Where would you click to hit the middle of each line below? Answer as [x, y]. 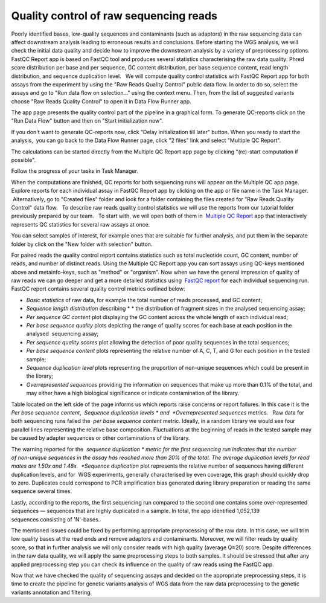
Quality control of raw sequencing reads [114, 16]
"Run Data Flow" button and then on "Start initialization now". [87, 121]
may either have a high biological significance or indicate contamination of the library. [133, 393]
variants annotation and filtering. [52, 592]
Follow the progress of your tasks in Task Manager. [75, 171]
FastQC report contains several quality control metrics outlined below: [98, 289]
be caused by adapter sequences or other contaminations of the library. [101, 438]
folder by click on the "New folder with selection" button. [82, 244]
